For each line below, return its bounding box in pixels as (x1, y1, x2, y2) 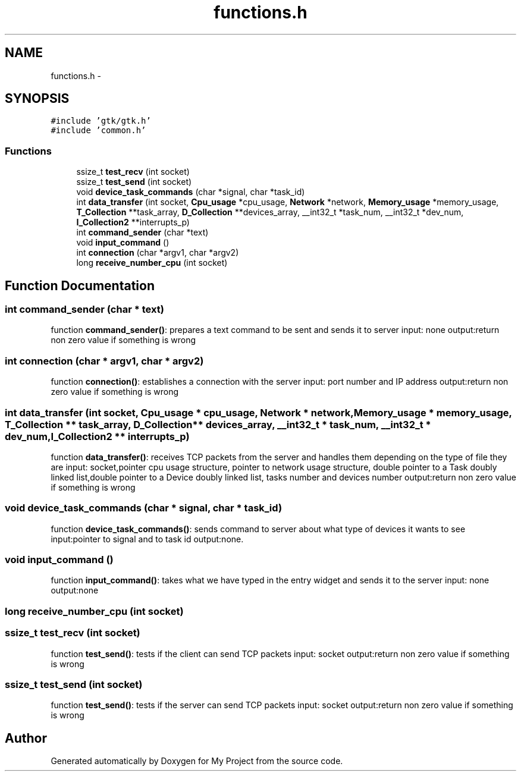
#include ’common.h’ (51, 125, 146, 136)
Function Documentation (5, 278, 155, 293)
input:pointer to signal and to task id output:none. (51, 533, 244, 544)
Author (5, 730, 47, 746)
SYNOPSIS (5, 91, 70, 106)
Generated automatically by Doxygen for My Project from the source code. (51, 756, 343, 766)
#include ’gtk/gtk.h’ (51, 116, 151, 126)
